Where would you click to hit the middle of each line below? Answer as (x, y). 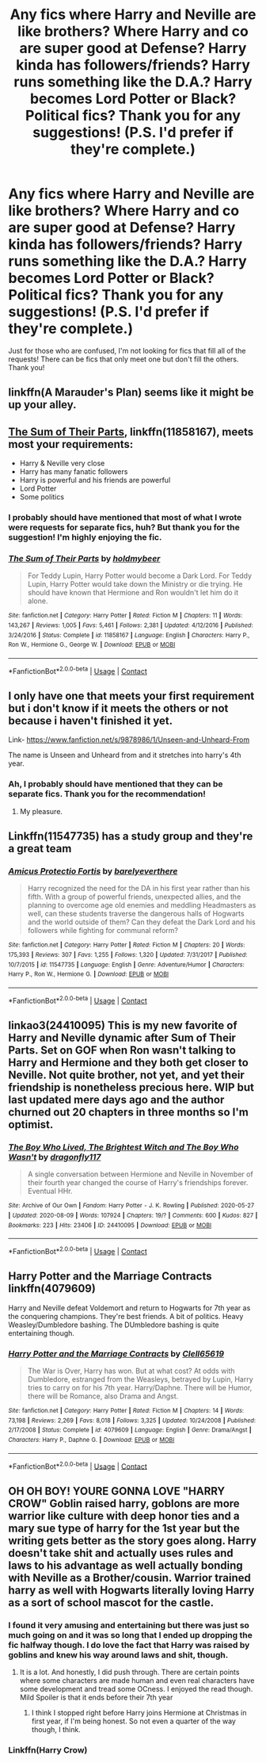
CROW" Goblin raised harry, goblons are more (124, 1503)
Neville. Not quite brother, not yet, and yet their (127, 1075)
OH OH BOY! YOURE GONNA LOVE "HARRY (117, 1491)
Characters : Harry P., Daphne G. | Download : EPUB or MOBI (91, 1440)
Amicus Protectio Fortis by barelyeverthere (93, 871)
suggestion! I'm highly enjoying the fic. (85, 537)
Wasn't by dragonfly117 (55, 1157)
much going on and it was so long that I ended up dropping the (131, 1635)
